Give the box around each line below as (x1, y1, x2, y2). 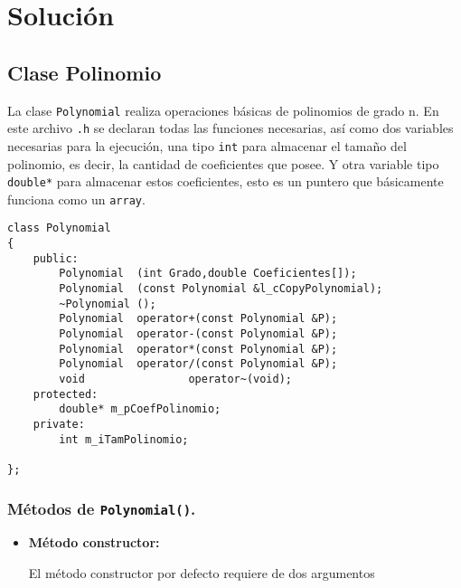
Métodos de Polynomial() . (7, 497, 196, 519)
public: (33, 251, 79, 265)
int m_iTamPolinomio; (59, 432, 189, 446)
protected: (33, 387, 99, 401)
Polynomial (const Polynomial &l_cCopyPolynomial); (59, 282, 383, 296)
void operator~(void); (59, 373, 292, 386)
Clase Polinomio (7, 58, 162, 86)
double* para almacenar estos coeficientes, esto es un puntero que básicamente (7, 172, 444, 191)
